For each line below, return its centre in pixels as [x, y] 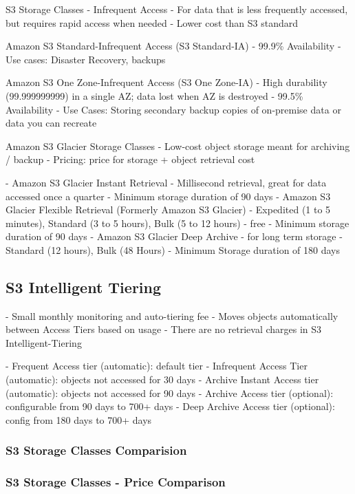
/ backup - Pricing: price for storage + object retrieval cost [130, 159]
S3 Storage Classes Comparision [96, 450]
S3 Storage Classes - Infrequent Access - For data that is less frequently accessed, [177, 9]
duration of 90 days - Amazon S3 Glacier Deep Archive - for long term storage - [174, 236]
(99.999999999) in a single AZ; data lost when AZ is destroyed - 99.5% [154, 95]
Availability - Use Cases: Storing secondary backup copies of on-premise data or [173, 109]
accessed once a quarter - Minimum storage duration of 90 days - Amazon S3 [168, 196]
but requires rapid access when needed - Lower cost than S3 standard [152, 22]
